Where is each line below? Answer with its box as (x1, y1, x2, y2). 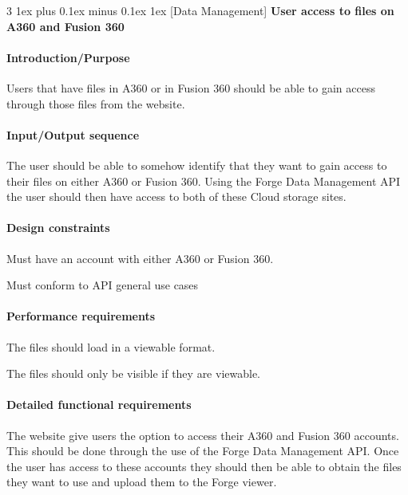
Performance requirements (6, 308, 156, 324)
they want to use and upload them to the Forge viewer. (6, 473, 277, 490)
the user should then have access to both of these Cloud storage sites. (6, 188, 347, 205)
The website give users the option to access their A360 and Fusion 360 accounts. (6, 426, 399, 443)
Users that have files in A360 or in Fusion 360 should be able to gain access (6, 79, 375, 96)
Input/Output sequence (6, 126, 140, 143)
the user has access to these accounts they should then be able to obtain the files (6, 458, 402, 474)
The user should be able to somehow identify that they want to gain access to (6, 156, 387, 173)
